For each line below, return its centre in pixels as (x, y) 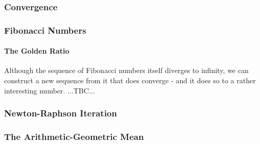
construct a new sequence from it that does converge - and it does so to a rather (130, 80)
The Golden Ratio (37, 51)
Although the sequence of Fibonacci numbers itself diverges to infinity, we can (126, 70)
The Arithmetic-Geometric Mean (74, 137)
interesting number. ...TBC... (50, 90)
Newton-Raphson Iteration (61, 113)
